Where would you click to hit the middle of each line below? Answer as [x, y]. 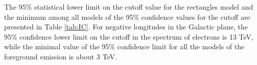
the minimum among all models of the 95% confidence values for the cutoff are [127, 17]
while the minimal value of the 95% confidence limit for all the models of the [124, 46]
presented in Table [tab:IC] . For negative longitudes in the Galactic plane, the [126, 27]
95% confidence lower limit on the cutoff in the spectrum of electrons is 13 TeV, [129, 36]
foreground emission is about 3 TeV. [61, 56]
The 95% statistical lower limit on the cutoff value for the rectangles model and [129, 7]
